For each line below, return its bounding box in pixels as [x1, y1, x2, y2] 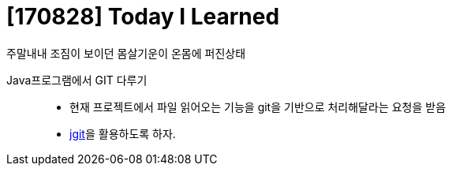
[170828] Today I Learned [6, 3, 280, 30]
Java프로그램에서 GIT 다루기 [6, 73, 148, 87]
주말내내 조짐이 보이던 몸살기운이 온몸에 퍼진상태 [6, 46, 246, 60]
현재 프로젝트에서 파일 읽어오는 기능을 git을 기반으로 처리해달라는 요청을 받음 [69, 99, 446, 114]
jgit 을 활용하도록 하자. [69, 126, 176, 140]
